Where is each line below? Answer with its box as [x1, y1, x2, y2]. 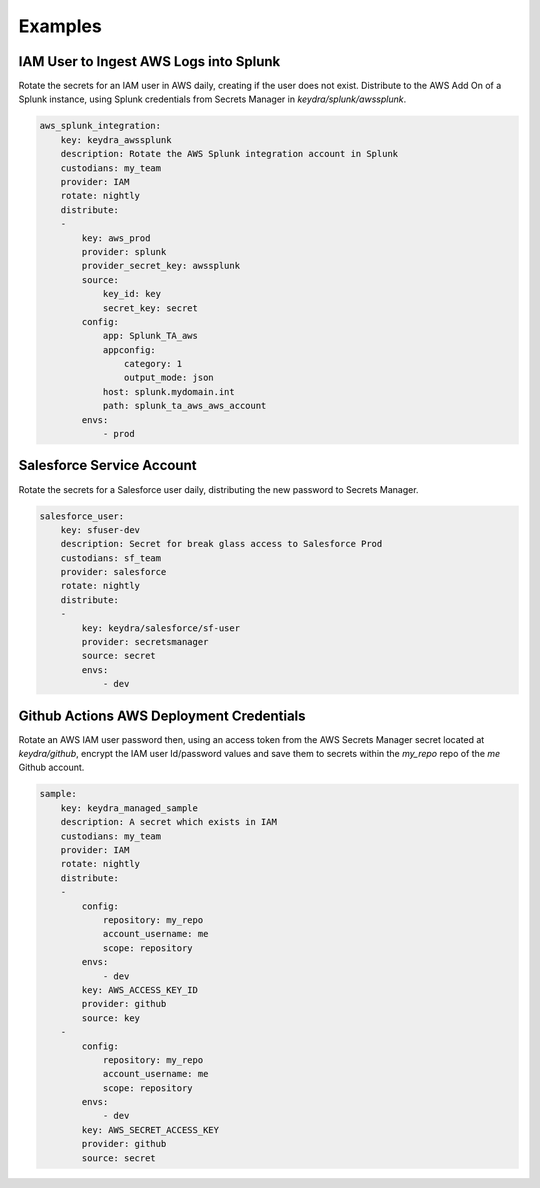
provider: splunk [81, 246, 167, 257]
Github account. [18, 761, 85, 774]
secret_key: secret [102, 302, 199, 314]
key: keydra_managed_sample [60, 802, 199, 814]
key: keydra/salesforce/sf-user [81, 622, 240, 634]
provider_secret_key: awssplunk [81, 260, 240, 272]
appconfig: [102, 344, 157, 355]
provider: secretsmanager [81, 636, 209, 648]
